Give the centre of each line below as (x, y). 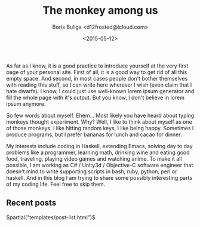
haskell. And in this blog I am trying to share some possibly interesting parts (99, 177)
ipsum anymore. (26, 104)
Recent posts (31, 203)
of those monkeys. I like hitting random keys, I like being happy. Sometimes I (100, 128)
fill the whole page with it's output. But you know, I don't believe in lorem (96, 97)
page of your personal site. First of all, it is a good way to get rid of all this (97, 72)
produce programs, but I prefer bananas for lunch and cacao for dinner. (94, 134)
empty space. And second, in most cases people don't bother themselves (97, 78)
